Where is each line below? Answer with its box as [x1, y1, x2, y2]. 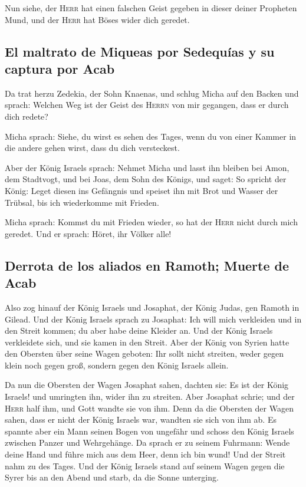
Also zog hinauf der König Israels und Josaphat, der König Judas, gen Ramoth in [5, 301, 300, 313]
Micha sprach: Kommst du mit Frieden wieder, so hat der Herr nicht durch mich [5, 216, 298, 228]
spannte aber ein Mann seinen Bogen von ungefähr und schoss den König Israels [5, 425, 294, 437]
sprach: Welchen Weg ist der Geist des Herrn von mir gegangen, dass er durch [5, 98, 289, 111]
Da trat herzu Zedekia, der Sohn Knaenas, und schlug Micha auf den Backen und [5, 87, 299, 99]
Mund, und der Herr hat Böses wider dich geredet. [5, 13, 190, 25]
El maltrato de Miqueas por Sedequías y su [5, 42, 275, 60]
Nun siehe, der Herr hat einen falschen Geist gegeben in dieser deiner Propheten [5, 2, 297, 14]
